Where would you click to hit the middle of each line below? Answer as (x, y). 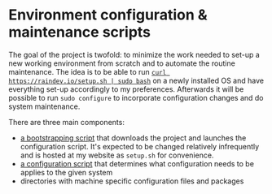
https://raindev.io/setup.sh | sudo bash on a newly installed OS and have (136, 80)
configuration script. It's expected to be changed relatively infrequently (140, 146)
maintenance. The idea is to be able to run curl (88, 71)
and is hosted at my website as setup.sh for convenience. (117, 155)
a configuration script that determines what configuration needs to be (137, 163)
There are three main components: (66, 122)
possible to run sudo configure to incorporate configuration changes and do (136, 97)
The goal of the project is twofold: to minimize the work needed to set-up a (134, 54)
